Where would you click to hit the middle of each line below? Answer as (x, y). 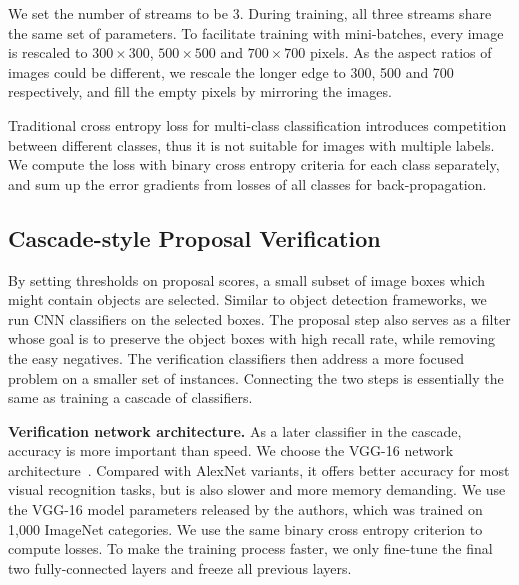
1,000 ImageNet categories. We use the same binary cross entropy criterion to (245, 528)
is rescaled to (48, 52)
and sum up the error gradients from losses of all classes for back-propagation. (247, 183)
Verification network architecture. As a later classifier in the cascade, (235, 430)
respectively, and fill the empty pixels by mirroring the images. (200, 91)
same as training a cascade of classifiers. (130, 397)
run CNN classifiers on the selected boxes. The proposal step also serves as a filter (259, 318)
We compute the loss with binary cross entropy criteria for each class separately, (254, 164)
